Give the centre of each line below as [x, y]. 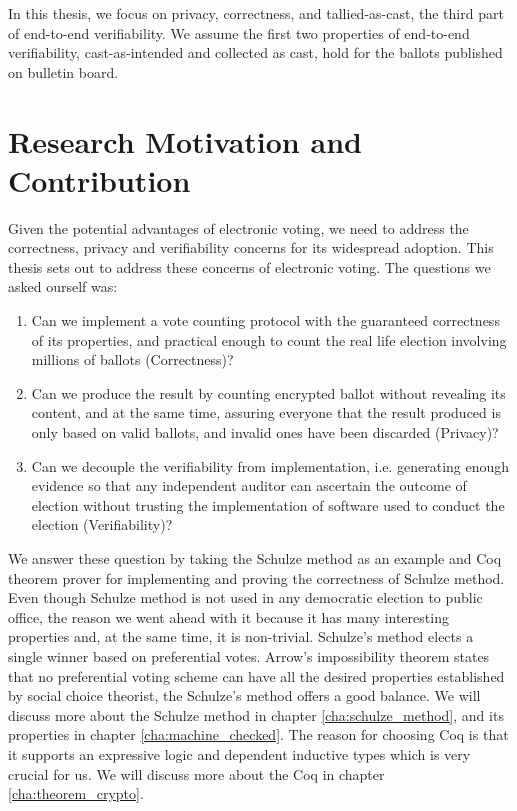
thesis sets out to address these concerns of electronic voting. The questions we [249, 266]
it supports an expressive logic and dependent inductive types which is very [239, 753]
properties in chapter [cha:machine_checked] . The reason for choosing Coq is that [258, 734]
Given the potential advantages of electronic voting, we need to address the [238, 227]
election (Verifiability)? [102, 524]
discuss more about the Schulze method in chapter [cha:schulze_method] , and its [256, 714]
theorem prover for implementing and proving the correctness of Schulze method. [256, 577]
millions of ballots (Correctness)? [132, 359]
